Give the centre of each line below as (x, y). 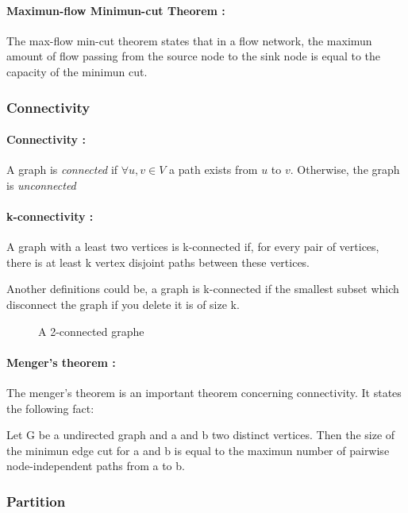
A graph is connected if (62, 170)
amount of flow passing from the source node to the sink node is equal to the (194, 56)
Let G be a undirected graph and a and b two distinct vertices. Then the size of (201, 435)
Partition (36, 501)
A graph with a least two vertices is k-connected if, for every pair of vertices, (193, 247)
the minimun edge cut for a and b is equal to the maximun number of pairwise (198, 450)
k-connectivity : (50, 216)
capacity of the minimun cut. (77, 71)
